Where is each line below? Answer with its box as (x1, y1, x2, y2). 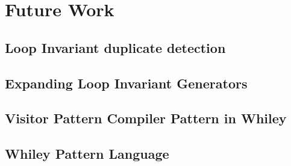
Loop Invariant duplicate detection (5, 38, 226, 57)
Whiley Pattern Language (5, 144, 169, 163)
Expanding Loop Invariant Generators (5, 73, 248, 92)
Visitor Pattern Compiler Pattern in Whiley (5, 109, 287, 128)
